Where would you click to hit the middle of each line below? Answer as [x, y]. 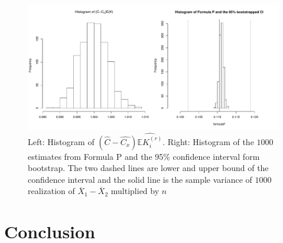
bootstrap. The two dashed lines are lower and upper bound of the [148, 168]
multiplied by [135, 191]
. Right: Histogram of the [208, 141]
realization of [51, 191]
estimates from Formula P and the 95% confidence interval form [144, 156]
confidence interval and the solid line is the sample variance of [140, 179]
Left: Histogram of [61, 141]
